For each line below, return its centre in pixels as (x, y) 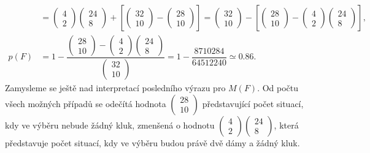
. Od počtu (278, 87)
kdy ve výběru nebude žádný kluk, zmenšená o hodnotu (110, 125)
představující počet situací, (253, 103)
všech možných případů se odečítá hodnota (86, 103)
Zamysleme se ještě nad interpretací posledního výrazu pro (115, 87)
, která (286, 125)
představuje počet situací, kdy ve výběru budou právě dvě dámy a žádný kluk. (152, 142)
